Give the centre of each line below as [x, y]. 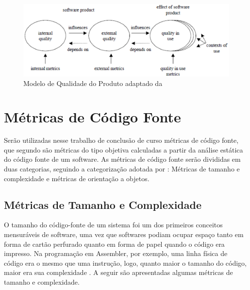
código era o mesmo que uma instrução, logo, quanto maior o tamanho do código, [125, 263]
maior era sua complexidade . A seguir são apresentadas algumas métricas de [118, 272]
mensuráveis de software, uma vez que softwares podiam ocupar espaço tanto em [124, 234]
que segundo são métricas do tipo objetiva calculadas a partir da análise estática [124, 149]
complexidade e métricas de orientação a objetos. [77, 178]
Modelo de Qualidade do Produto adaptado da [93, 83]
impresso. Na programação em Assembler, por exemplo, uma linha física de [116, 253]
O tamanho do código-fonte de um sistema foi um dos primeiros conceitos [113, 225]
